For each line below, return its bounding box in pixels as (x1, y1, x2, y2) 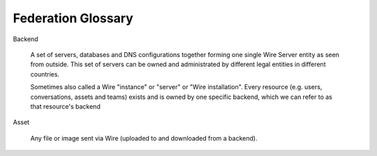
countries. (30, 70, 59, 78)
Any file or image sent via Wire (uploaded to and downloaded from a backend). (30, 134, 258, 142)
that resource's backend (30, 102, 101, 111)
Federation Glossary (13, 10, 134, 26)
